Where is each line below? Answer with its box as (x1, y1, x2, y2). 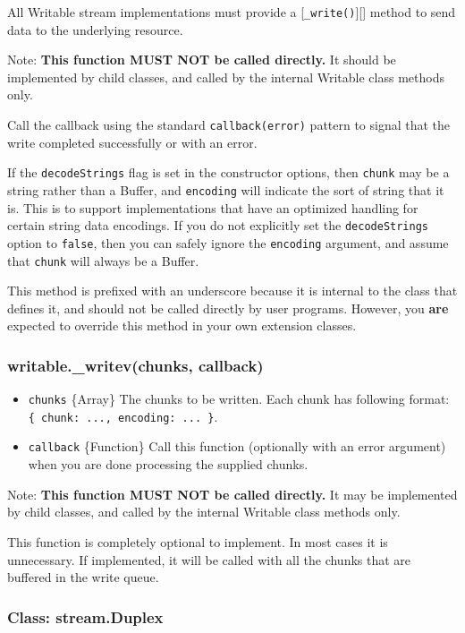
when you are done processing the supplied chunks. (28, 455, 309, 474)
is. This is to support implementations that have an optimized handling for (7, 198, 418, 217)
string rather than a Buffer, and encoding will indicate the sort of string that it (7, 180, 444, 199)
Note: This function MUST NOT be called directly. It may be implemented (7, 484, 458, 503)
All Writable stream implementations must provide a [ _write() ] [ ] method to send (7, 3, 456, 21)
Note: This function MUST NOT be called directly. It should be (7, 50, 396, 69)
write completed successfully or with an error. (7, 133, 258, 151)
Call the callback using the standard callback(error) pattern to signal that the (7, 115, 451, 134)
